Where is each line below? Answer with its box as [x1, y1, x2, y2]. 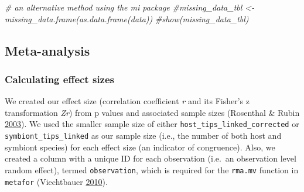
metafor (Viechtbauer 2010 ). [5, 175, 108, 187]
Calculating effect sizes [5, 71, 115, 86]
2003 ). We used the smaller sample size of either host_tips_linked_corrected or [5, 118, 299, 130]
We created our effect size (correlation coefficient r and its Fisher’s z [5, 95, 250, 107]
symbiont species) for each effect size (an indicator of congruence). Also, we [5, 140, 275, 153]
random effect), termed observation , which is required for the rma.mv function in [5, 163, 299, 176]
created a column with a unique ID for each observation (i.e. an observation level [5, 152, 296, 164]
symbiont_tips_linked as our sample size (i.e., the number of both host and [5, 129, 282, 142]
